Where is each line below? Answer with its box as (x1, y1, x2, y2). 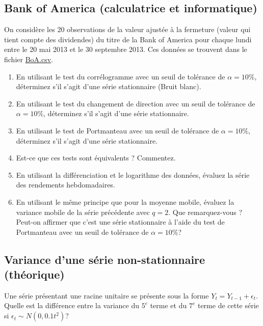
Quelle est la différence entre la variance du (4, 300, 139, 311)
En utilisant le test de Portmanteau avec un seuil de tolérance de (16, 125, 219, 135)
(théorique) (4, 266, 65, 282)
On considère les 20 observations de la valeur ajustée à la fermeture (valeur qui (4, 24, 251, 35)
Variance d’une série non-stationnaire (4, 251, 205, 267)
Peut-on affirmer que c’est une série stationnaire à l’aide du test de (16, 216, 225, 227)
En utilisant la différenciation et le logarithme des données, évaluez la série (16, 169, 250, 180)
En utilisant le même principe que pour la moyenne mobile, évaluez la (16, 196, 234, 207)
